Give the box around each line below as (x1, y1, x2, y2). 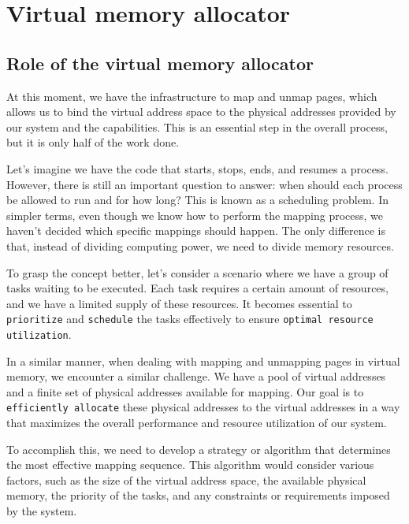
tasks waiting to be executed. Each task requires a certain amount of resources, (6, 280, 389, 296)
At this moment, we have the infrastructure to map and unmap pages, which (6, 87, 377, 104)
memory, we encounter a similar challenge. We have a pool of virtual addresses (6, 368, 386, 385)
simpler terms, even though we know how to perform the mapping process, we (6, 206, 384, 223)
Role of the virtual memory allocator (6, 50, 314, 75)
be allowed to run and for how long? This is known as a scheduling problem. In (6, 191, 389, 208)
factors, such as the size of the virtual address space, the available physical (6, 471, 366, 488)
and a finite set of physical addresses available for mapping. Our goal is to (6, 383, 364, 400)
